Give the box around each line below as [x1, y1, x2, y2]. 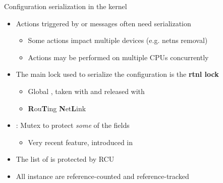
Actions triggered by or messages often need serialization [16, 18, 191, 28]
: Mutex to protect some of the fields [16, 120, 130, 130]
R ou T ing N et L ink [28, 103, 86, 113]
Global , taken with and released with [28, 85, 145, 96]
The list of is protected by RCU [16, 154, 115, 164]
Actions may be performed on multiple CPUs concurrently [28, 52, 209, 62]
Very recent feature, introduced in [28, 136, 133, 147]
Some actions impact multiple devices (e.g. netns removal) [28, 35, 208, 45]
